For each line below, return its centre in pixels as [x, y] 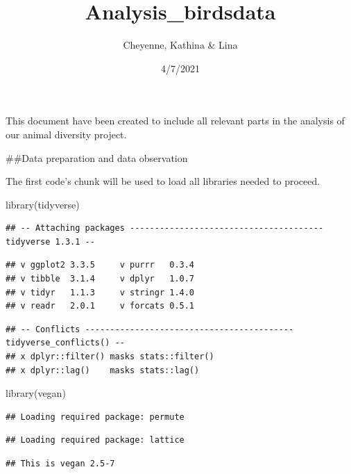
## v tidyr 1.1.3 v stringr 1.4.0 [100, 292]
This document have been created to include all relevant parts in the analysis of [175, 121]
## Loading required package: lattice [95, 440]
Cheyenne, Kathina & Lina [180, 45]
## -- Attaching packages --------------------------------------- [165, 228]
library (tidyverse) [43, 204]
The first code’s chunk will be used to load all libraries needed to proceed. [163, 181]
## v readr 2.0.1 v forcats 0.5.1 [100, 306]
